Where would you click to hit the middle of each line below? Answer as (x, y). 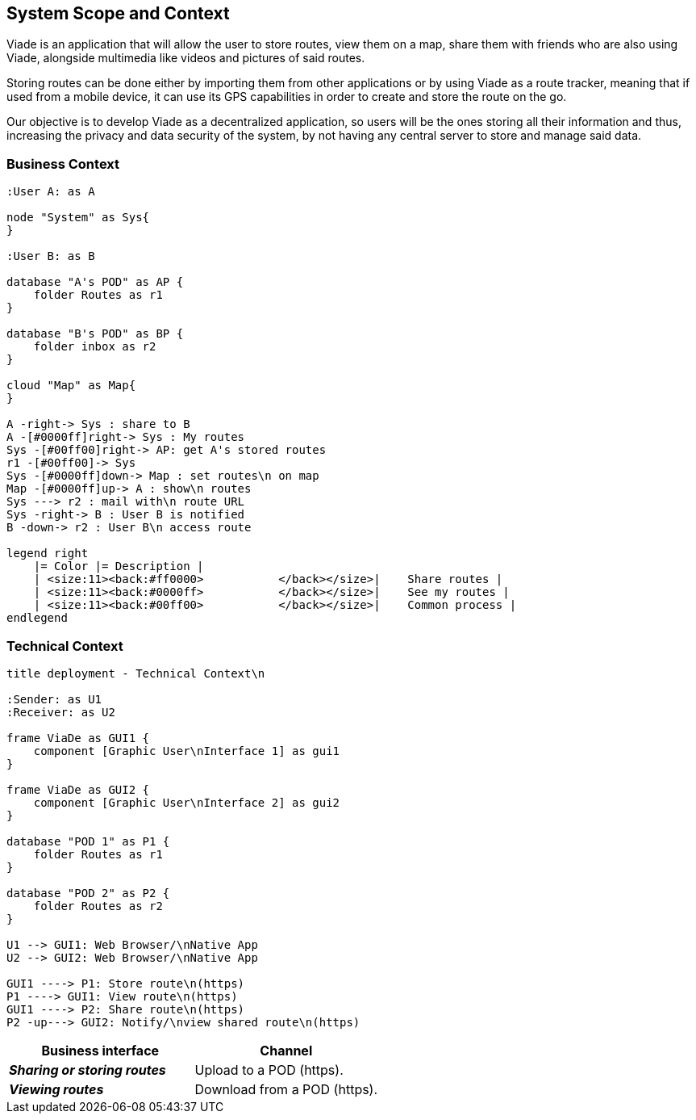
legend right (48, 554)
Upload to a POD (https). (269, 1070)
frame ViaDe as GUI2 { (78, 789)
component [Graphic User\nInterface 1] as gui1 (187, 751)
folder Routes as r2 (98, 906)
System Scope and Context (118, 13)
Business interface (100, 1050)
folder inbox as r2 (95, 347)
